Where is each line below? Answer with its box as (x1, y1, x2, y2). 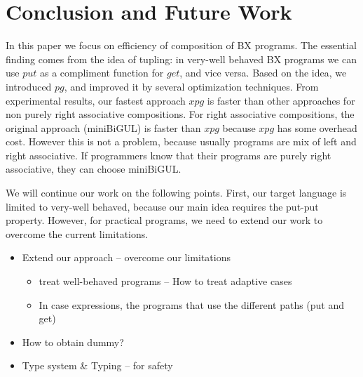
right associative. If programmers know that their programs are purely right (6, 147, 331, 162)
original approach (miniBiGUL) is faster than (6, 120, 201, 135)
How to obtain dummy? (22, 334, 124, 349)
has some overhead (277, 120, 357, 135)
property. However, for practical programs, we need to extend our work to (6, 213, 323, 227)
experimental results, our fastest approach (6, 93, 186, 107)
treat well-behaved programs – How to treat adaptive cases (39, 274, 292, 289)
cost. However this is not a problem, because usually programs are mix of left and (6, 134, 357, 149)
